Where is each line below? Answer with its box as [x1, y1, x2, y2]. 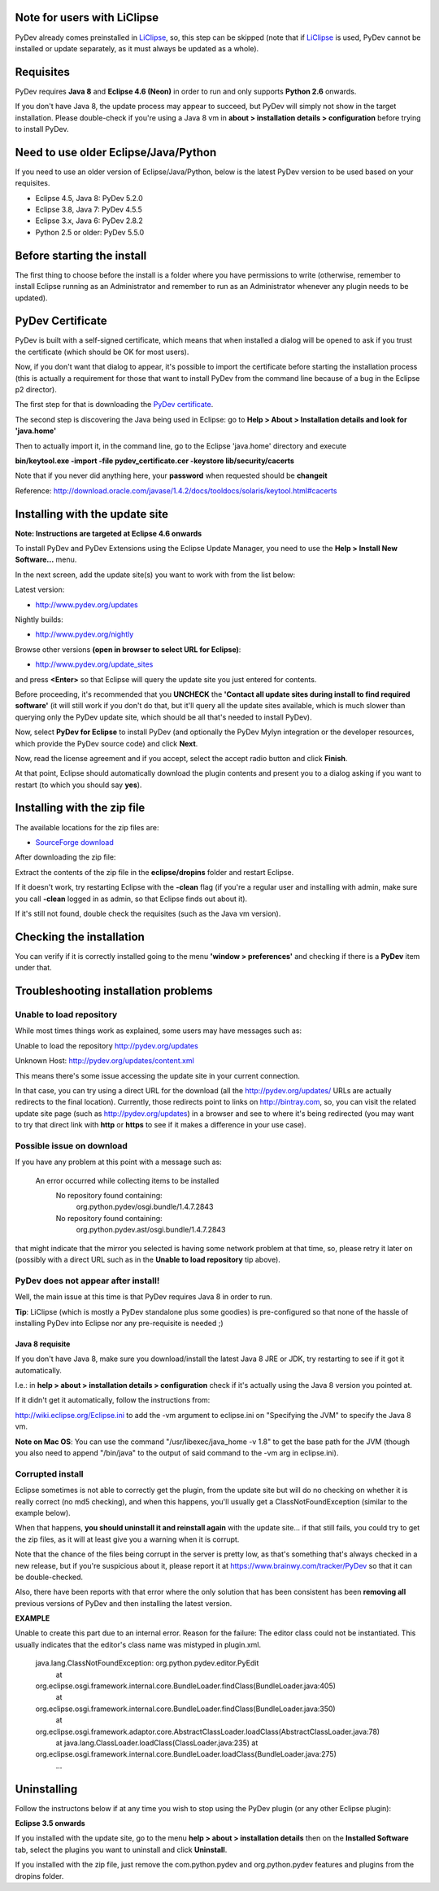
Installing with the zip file [15, 801, 146, 815]
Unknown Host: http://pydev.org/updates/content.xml [15, 1056, 194, 1066]
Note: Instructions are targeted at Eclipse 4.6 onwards [15, 528, 202, 538]
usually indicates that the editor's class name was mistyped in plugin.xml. [15, 1639, 262, 1649]
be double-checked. [15, 1572, 84, 1582]
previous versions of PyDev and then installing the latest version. [15, 1598, 233, 1608]
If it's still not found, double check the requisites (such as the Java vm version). [15, 908, 281, 918]
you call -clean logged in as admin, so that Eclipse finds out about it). [15, 894, 248, 904]
